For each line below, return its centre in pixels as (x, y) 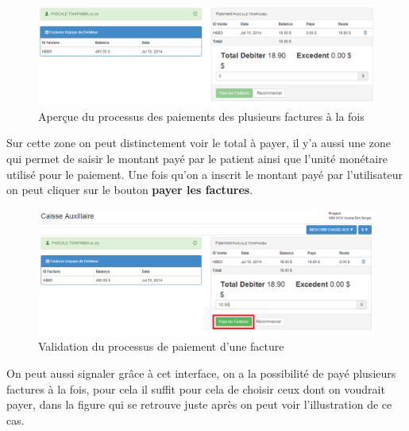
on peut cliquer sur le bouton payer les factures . (130, 190)
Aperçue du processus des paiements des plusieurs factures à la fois (201, 116)
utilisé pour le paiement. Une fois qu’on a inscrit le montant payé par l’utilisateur (205, 174)
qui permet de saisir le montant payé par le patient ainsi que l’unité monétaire (197, 158)
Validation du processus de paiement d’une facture (161, 346)
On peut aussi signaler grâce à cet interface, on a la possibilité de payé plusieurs (201, 373)
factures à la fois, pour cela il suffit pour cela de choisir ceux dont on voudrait (196, 388)
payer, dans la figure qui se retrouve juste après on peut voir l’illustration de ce (199, 404)
